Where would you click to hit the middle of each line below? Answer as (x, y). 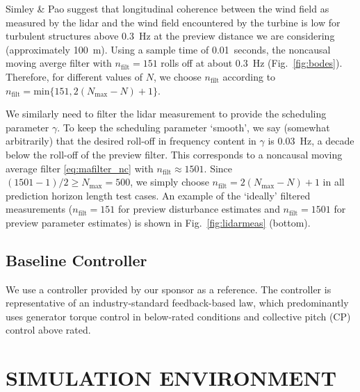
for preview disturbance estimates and (199, 209)
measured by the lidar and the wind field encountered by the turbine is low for (173, 22)
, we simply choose (170, 182)
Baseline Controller (76, 260)
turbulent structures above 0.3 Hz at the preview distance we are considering (170, 36)
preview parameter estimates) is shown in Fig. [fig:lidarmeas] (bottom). (158, 222)
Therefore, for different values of (74, 76)
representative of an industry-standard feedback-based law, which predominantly (177, 303)
